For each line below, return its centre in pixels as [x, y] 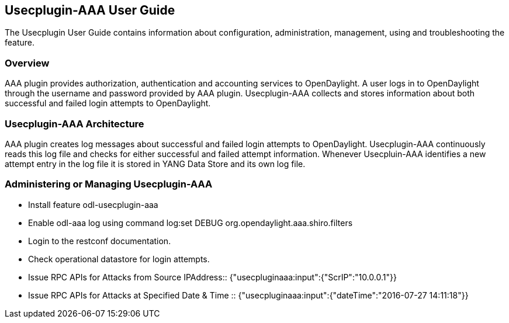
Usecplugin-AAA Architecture [75, 124]
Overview [27, 63]
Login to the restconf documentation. [100, 241]
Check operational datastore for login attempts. [119, 259]
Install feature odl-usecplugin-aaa [93, 204]
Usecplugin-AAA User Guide [90, 10]
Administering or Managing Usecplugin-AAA [109, 184]
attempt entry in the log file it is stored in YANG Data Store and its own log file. [155, 164]
